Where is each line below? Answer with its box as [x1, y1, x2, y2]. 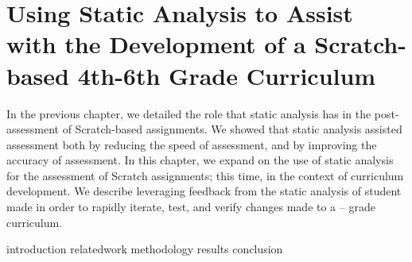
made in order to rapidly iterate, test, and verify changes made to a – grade [6, 198, 375, 215]
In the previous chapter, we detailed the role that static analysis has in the [6, 105, 371, 121]
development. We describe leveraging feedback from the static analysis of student [6, 183, 402, 199]
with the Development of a [6, 28, 306, 60]
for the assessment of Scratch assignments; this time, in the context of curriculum [6, 167, 404, 183]
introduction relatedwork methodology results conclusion [6, 241, 283, 257]
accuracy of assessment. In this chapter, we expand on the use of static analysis [6, 152, 394, 168]
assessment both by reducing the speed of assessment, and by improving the [6, 136, 377, 152]
